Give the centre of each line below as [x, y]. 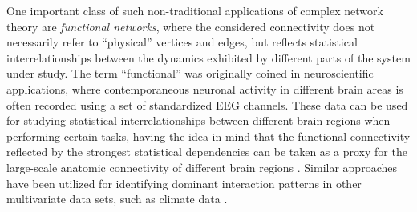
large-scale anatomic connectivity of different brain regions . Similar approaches [202, 167]
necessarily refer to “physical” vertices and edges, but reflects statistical [182, 42]
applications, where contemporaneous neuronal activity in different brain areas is [205, 88]
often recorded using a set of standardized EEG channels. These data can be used [207, 104]
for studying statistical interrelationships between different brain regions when [198, 120]
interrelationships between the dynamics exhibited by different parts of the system [208, 57]
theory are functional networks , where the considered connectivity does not [191, 26]
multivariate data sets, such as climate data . [117, 199]
